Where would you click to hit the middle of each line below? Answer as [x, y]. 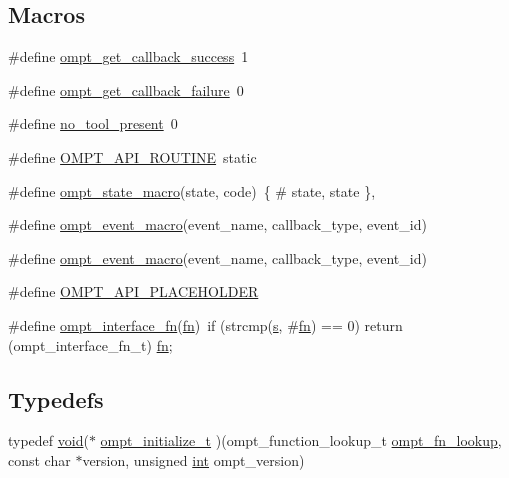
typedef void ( [48, 440]
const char [39, 459]
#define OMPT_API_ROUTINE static [132, 156]
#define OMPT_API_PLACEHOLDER [133, 291]
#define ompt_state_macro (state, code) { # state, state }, [192, 190]
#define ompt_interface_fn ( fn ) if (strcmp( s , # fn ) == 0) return [205, 324]
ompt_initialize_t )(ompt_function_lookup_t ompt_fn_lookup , [301, 440]
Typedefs [56, 398]
